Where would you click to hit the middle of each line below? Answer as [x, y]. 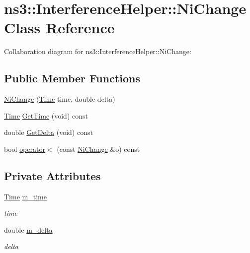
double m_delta [28, 229]
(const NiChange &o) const [98, 149]
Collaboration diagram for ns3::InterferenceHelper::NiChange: [98, 51]
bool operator [25, 149]
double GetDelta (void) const [48, 132]
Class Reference [59, 28]
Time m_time [25, 196]
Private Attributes [52, 175]
